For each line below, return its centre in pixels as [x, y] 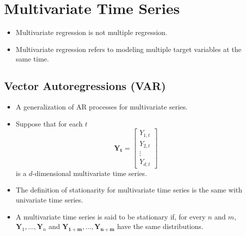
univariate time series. [49, 199]
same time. [32, 59]
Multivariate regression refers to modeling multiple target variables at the [128, 49]
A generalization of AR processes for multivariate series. [102, 107]
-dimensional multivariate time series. [89, 173]
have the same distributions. [160, 226]
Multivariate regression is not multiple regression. [91, 32]
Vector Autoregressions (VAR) [85, 86]
